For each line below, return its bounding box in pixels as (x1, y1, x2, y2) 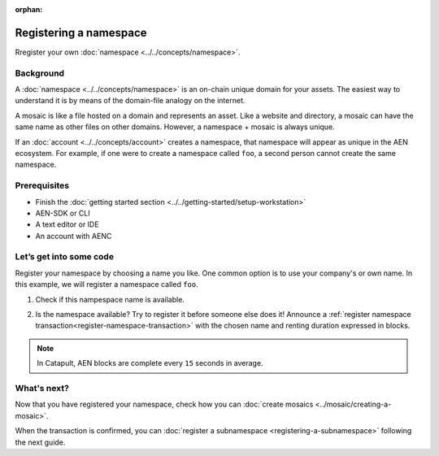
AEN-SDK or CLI (35, 208, 90, 218)
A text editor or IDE (35, 219, 99, 229)
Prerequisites (15, 180, 69, 191)
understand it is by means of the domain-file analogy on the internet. (15, 96, 246, 106)
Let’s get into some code (15, 251, 114, 263)
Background (15, 67, 65, 79)
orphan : (15, 5, 43, 14)
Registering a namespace (15, 25, 147, 40)
